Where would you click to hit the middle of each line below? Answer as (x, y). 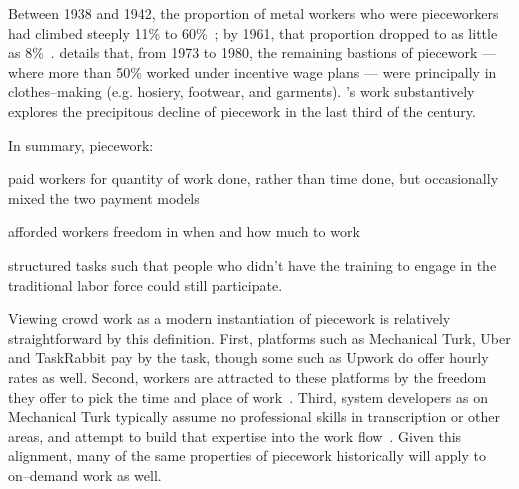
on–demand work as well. (85, 474)
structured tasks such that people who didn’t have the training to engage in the (252, 264)
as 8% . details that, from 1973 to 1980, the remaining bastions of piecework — (252, 52)
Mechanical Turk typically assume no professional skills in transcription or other (254, 416)
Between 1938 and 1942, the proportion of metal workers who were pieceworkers (253, 13)
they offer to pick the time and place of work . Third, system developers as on (248, 396)
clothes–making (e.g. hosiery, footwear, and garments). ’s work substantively (241, 91)
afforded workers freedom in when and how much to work (184, 231)
